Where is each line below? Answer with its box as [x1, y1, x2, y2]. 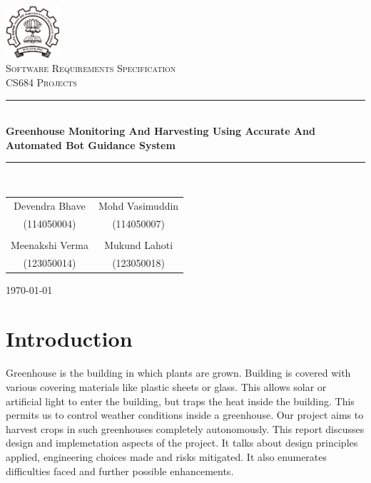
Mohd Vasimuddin [98, 198, 179, 213]
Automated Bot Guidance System [6, 137, 176, 152]
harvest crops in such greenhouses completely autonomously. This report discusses [6, 421, 365, 436]
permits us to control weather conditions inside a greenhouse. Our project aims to [6, 407, 364, 422]
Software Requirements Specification [6, 61, 176, 76]
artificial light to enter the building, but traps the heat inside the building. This [6, 393, 355, 408]
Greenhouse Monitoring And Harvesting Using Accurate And [6, 123, 315, 138]
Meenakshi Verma [11, 237, 89, 252]
